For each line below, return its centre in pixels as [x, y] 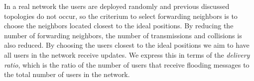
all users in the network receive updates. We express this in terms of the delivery [127, 54]
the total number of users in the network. [67, 74]
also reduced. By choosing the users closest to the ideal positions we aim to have [127, 45]
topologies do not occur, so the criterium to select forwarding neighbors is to [121, 16]
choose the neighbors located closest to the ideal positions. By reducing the [119, 26]
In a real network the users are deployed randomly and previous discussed [117, 6]
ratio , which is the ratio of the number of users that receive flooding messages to [127, 64]
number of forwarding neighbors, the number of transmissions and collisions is [123, 35]
